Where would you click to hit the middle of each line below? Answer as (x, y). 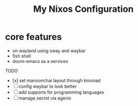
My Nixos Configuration (83, 9)
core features (34, 37)
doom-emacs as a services (40, 61)
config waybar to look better (48, 86)
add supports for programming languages (61, 92)
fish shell (22, 56)
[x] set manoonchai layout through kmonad (56, 80)
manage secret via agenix (45, 98)
